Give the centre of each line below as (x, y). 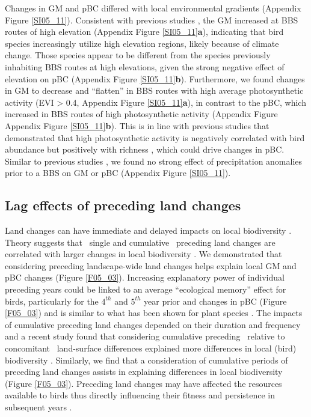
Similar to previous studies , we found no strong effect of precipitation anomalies (154, 161)
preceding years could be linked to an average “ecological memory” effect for (146, 289)
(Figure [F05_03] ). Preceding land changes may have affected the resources (143, 383)
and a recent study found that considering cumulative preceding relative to (145, 336)
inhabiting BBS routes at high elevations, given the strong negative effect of (145, 66)
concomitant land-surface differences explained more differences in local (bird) (151, 348)
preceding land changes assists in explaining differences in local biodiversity (144, 372)
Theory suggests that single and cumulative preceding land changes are (140, 242)
